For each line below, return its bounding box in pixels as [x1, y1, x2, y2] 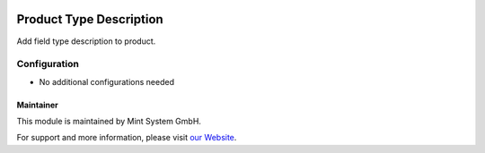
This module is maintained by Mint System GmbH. [16, 116, 202, 127]
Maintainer [16, 99, 58, 110]
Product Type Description [16, 12, 163, 27]
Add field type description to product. [16, 36, 156, 47]
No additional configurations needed [39, 76, 175, 87]
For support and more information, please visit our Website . [16, 132, 237, 143]
